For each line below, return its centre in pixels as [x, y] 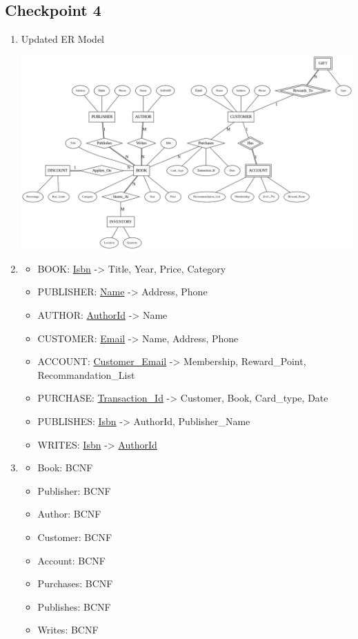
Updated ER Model [62, 39]
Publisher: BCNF [74, 490]
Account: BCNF [71, 560]
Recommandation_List [86, 374]
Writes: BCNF [68, 630]
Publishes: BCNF [74, 606]
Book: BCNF [65, 468]
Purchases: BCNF [75, 583]
